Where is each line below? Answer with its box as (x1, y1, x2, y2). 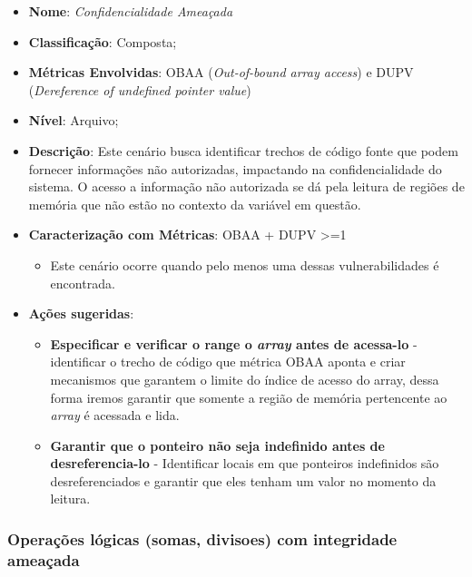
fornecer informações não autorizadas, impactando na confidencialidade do (28, 159, 442, 178)
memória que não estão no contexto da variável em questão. (28, 194, 361, 213)
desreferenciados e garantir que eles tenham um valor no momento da (50, 471, 437, 490)
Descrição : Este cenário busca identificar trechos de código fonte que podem (28, 141, 458, 160)
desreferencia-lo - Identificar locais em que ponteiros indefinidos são (50, 454, 439, 473)
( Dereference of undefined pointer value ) (28, 80, 251, 99)
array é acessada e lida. (50, 406, 180, 425)
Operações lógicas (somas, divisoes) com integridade (7, 527, 398, 550)
